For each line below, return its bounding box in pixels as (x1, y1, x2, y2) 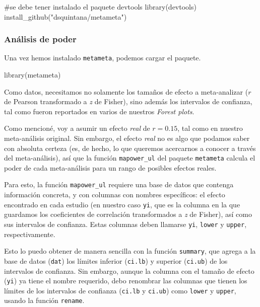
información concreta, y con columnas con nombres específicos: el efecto (4, 189, 225, 200)
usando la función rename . (4, 295, 85, 305)
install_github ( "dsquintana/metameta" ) (4, 11, 127, 22)
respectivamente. (4, 228, 55, 239)
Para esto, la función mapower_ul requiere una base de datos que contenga (4, 179, 234, 190)
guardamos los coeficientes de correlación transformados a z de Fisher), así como (4, 209, 252, 219)
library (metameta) (4, 69, 61, 80)
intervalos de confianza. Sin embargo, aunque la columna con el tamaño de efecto (4, 265, 254, 276)
